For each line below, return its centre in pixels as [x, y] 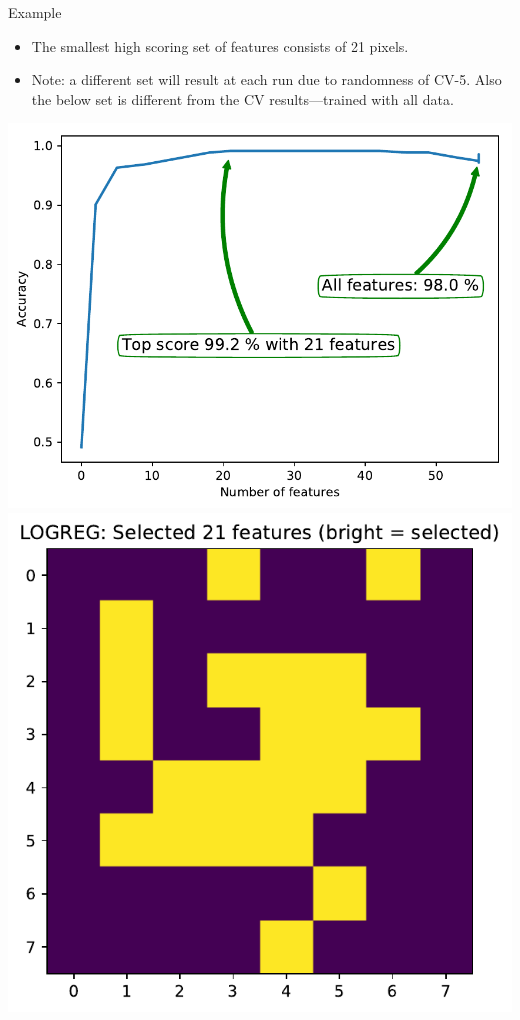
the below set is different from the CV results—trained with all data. [242, 98]
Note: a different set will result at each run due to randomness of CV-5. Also [266, 79]
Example [35, 12]
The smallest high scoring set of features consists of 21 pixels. [220, 45]
